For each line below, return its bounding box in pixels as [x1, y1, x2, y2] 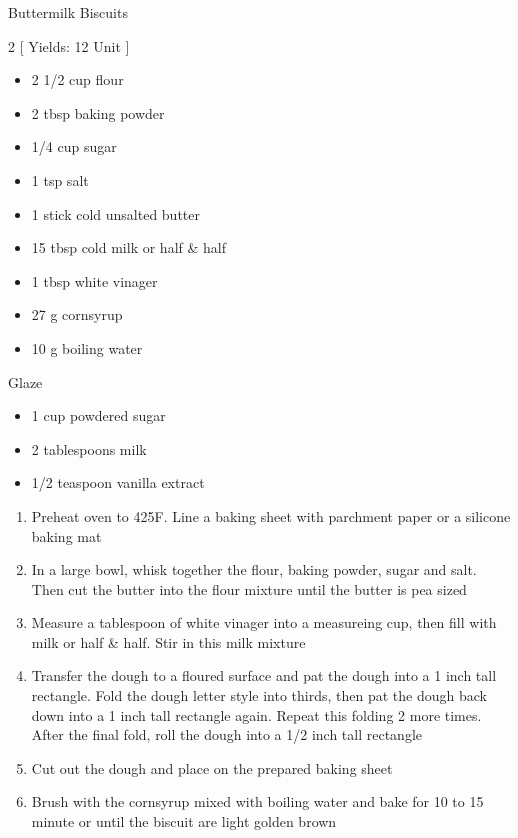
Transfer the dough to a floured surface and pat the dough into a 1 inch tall [31, 665, 497, 686]
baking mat [31, 525, 102, 546]
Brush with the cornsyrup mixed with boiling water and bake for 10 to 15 [31, 791, 484, 812]
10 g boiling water [31, 337, 143, 358]
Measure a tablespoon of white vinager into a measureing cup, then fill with [31, 612, 497, 633]
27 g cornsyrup [31, 304, 123, 325]
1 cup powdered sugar [31, 405, 166, 426]
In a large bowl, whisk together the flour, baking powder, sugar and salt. [31, 559, 477, 580]
